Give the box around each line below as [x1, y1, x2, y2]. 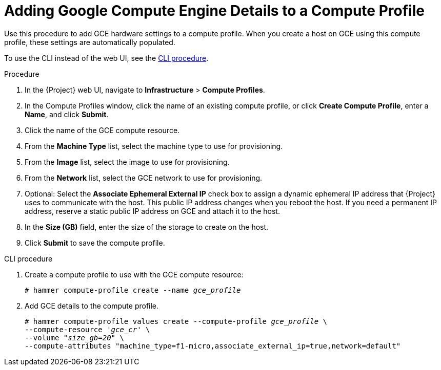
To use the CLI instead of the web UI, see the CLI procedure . [4, 53, 209, 62]
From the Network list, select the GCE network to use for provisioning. [25, 173, 263, 182]
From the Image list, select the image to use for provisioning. [25, 157, 230, 166]
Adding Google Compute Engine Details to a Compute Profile [4, 2, 425, 19]
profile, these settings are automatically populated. [4, 37, 175, 47]
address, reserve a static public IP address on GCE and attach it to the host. [25, 206, 280, 215]
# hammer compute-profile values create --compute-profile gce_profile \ [25, 317, 328, 325]
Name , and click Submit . [25, 110, 109, 119]
